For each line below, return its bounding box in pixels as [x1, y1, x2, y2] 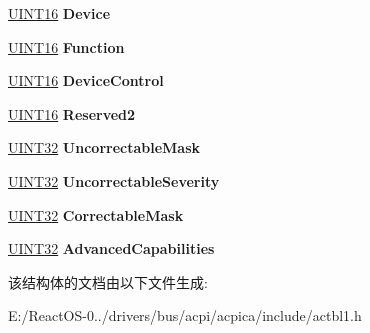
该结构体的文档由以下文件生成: [8, 271, 208, 292]
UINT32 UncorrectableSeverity [8, 170, 220, 191]
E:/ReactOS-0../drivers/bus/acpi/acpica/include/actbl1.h [8, 305, 362, 326]
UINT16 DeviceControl [8, 70, 164, 91]
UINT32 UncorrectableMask [8, 137, 201, 158]
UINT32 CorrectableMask [8, 204, 184, 225]
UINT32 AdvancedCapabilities [8, 238, 215, 259]
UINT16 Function [8, 36, 125, 57]
